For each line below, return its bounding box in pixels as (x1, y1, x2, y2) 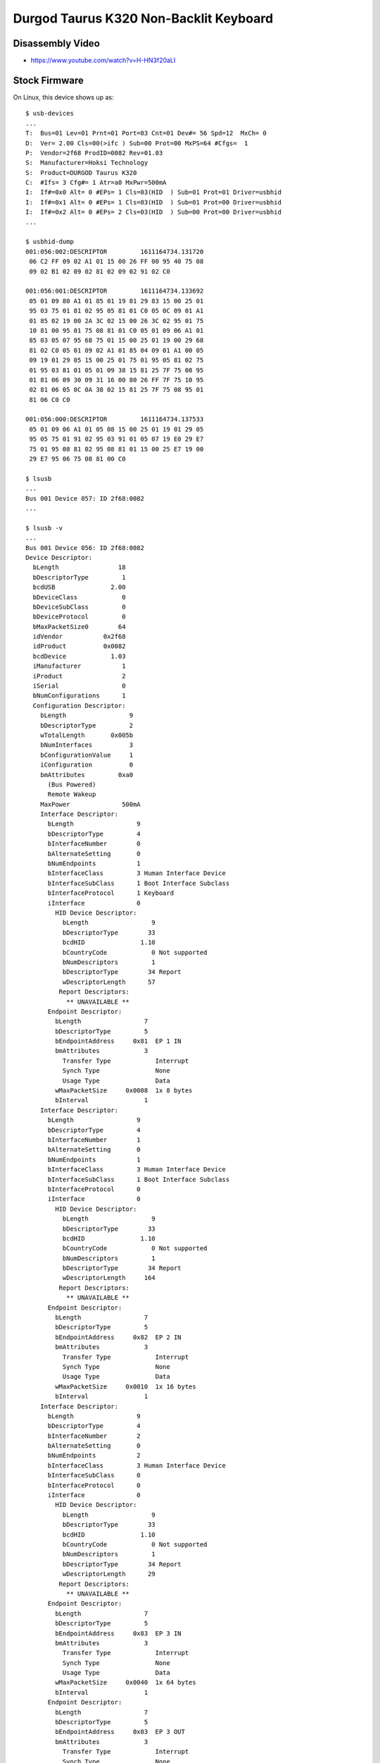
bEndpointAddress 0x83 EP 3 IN (55, 1629, 182, 1637)
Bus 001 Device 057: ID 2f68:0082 (25, 494, 144, 502)
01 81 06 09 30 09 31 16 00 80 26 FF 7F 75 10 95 (29, 376, 204, 384)
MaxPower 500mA (39, 800, 141, 808)
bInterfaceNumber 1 (47, 1135, 141, 1144)
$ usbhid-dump (25, 238, 74, 246)
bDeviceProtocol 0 (32, 613, 126, 621)
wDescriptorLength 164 (62, 1274, 156, 1282)
